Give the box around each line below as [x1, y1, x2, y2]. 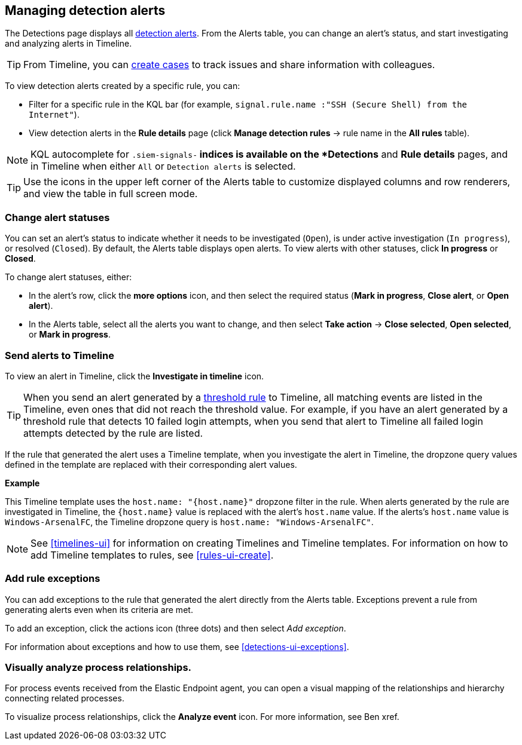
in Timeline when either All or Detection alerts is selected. [30, 160, 296, 173]
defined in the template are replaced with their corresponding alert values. [5, 459, 297, 470]
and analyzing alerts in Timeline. [5, 38, 132, 49]
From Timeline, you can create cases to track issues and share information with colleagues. [23, 59, 435, 71]
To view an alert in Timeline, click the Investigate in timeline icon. [5, 370, 264, 381]
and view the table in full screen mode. [23, 188, 198, 200]
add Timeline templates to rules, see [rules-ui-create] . [30, 548, 274, 561]
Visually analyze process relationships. [5, 661, 192, 674]
